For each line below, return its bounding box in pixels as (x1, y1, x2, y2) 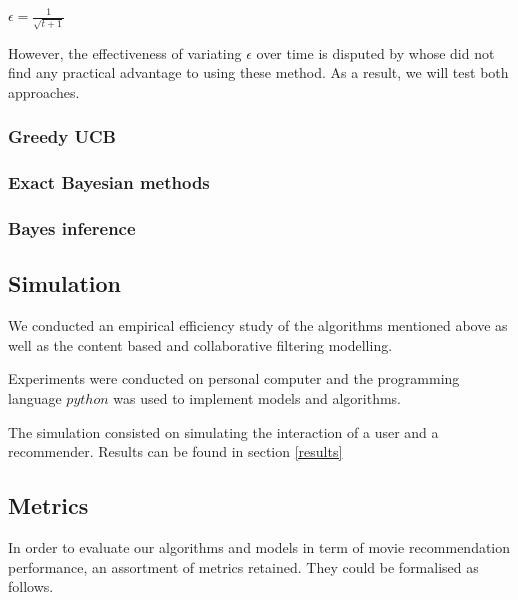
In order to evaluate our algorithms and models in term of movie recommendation (8, 536, 511, 557)
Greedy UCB (8, 124, 116, 149)
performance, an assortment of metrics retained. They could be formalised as (8, 556, 479, 577)
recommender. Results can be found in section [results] (8, 441, 343, 462)
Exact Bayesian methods (8, 170, 210, 195)
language (8, 388, 62, 408)
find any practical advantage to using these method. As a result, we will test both (8, 62, 509, 83)
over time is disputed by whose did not (256, 42, 495, 63)
